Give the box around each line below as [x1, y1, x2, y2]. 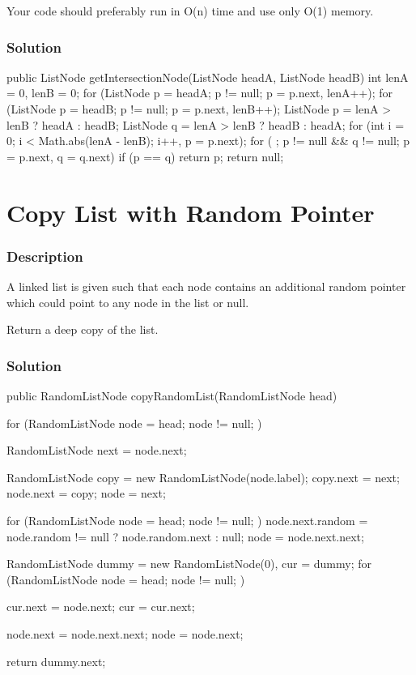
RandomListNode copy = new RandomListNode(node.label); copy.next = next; [6, 468, 400, 485]
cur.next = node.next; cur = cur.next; [6, 598, 195, 615]
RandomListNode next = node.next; [6, 442, 187, 459]
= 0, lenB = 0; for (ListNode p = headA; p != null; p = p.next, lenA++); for [6, 84, 393, 101]
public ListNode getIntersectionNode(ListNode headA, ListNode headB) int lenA [6, 68, 409, 85]
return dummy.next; [6, 652, 106, 669]
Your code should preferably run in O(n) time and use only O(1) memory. [6, 2, 374, 19]
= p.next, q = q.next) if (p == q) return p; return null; [6, 147, 284, 164]
